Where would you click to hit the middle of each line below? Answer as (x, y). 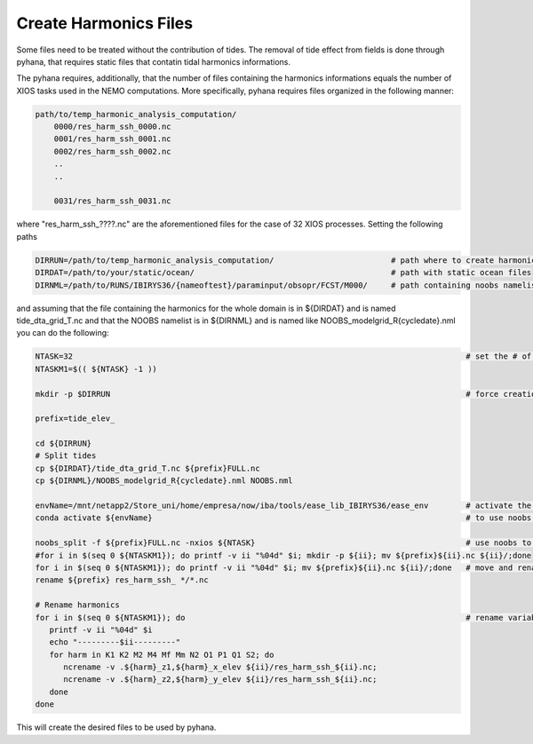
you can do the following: (63, 333)
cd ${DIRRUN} (64, 443)
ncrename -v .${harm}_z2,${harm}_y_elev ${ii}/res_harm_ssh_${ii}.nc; (220, 680)
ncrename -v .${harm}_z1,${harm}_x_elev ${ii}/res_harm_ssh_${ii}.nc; (220, 667)
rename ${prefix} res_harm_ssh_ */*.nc (122, 580)
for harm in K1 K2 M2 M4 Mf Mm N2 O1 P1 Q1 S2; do (162, 654)
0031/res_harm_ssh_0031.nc (113, 201)
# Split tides (66, 456)
